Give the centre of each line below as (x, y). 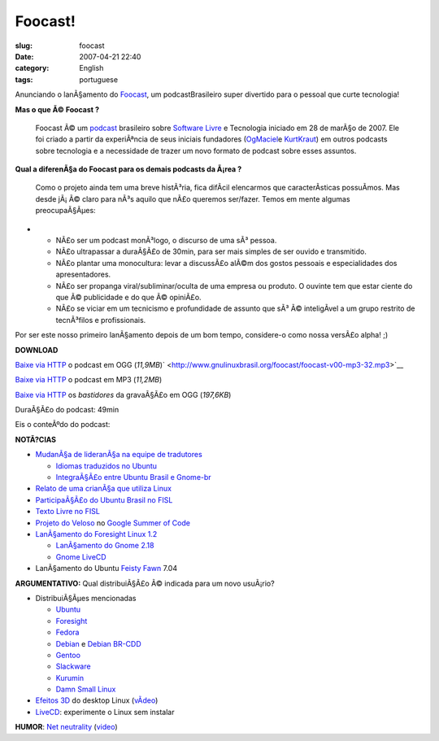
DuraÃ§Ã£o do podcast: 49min (67, 410)
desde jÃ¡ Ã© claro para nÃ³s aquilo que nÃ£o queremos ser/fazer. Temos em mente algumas (193, 198)
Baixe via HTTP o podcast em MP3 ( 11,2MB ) (89, 380)
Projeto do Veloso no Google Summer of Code (113, 523)
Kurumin (70, 678)
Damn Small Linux (86, 689)
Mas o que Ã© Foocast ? (57, 109)
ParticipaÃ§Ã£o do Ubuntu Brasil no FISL (104, 499)
